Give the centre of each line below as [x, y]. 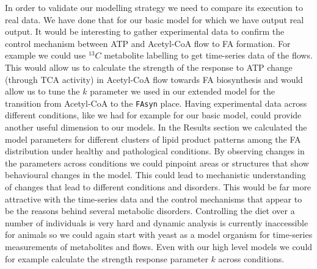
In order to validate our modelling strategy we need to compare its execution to [154, 7]
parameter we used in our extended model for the [182, 91]
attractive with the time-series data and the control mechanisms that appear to [154, 199]
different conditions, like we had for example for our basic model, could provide [153, 115]
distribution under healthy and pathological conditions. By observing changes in [155, 151]
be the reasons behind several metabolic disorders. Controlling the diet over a [150, 211]
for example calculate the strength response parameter [107, 258]
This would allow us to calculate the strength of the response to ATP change [149, 67]
